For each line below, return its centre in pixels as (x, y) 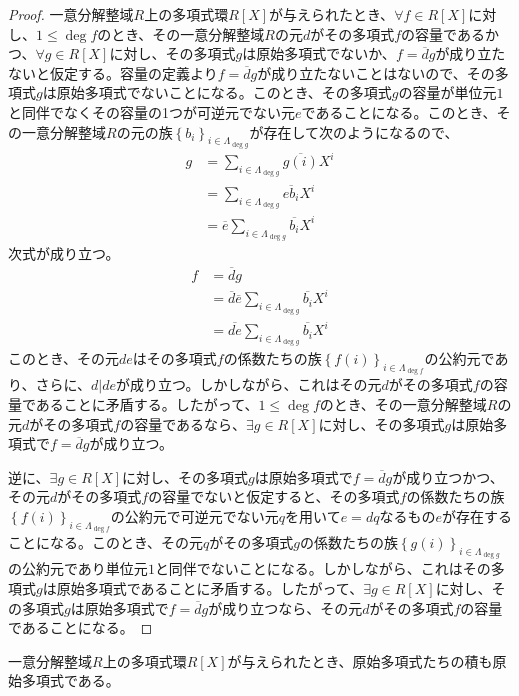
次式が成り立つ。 (64, 252)
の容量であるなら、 (183, 423)
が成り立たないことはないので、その (376, 72)
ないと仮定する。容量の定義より (113, 72)
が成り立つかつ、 (448, 476)
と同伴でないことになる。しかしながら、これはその (322, 568)
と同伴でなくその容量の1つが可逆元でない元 (151, 111)
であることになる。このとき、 (399, 111)
